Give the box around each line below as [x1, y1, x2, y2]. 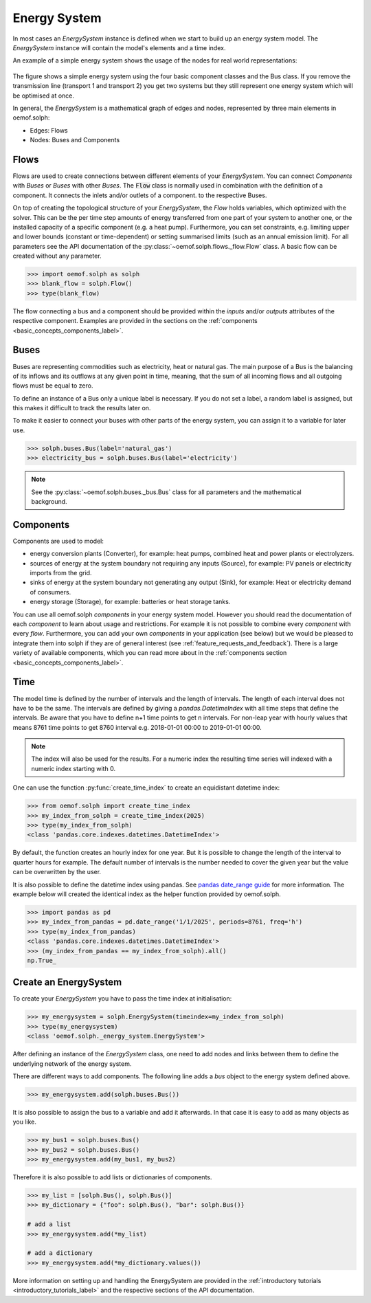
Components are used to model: [12, 537, 104, 545]
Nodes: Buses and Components [30, 136, 120, 144]
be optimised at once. [12, 91, 75, 100]
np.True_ [27, 956, 57, 964]
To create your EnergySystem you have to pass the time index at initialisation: [12, 994, 232, 1003]
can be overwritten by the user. [12, 868, 102, 876]
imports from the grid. [30, 569, 92, 577]
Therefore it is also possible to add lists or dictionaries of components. [12, 1173, 212, 1181]
